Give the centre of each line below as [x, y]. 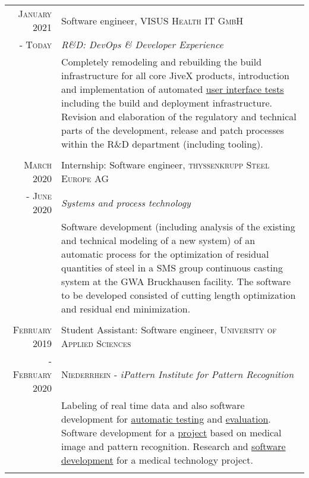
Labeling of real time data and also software [153, 405]
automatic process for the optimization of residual [165, 254]
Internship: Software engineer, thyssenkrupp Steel [165, 165]
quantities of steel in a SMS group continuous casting [172, 268]
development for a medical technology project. [157, 460]
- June [39, 196]
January [35, 13]
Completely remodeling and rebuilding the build [162, 62]
